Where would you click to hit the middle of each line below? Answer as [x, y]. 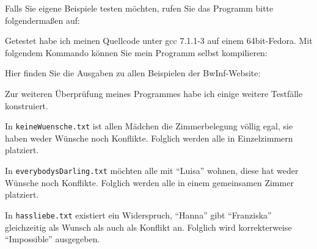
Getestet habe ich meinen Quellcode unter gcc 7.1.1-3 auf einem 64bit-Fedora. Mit [159, 41]
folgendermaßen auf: [42, 20]
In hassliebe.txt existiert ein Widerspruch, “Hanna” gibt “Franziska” [138, 215]
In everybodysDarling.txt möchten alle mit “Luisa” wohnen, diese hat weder [152, 170]
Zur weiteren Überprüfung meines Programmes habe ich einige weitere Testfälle [154, 93]
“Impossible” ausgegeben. [53, 239]
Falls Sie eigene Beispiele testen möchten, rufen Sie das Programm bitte [139, 8]
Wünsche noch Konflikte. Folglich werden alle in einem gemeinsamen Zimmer [149, 182]
